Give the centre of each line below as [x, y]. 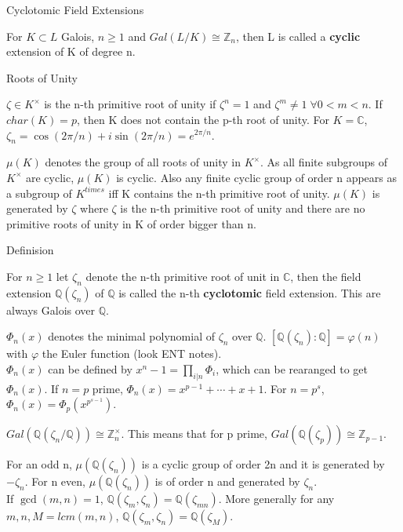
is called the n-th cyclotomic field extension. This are [250, 292]
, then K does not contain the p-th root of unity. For [203, 119]
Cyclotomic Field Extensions [75, 9]
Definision [30, 250]
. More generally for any [276, 499]
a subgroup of [39, 193]
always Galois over [51, 310]
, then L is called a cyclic [298, 36]
